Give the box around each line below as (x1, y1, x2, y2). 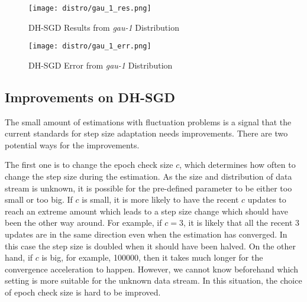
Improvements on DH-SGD (5, 87, 176, 106)
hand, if (5, 251, 33, 264)
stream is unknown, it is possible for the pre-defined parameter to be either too (5, 181, 292, 194)
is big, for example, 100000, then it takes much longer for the (41, 251, 263, 264)
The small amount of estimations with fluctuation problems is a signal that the (5, 115, 292, 128)
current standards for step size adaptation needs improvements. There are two (5, 127, 288, 139)
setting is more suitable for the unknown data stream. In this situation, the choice (5, 274, 302, 287)
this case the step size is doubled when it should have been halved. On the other (5, 239, 296, 252)
